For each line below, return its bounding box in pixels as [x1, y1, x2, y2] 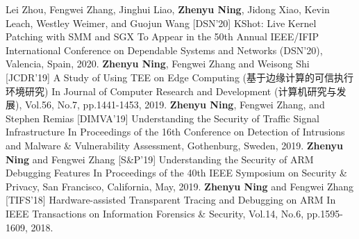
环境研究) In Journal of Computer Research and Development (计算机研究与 [6, 83, 337, 98]
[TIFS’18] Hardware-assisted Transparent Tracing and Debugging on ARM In [6, 192, 336, 207]
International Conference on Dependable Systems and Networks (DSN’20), [6, 42, 323, 57]
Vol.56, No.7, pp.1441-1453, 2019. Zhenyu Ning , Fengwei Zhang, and [24, 97, 325, 112]
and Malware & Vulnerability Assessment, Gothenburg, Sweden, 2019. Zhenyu [6, 138, 343, 152]
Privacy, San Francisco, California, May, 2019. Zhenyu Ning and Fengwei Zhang [6, 179, 354, 193]
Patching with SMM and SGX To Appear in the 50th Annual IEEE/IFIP [6, 29, 319, 44]
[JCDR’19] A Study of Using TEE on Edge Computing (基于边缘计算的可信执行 [6, 69, 354, 84]
